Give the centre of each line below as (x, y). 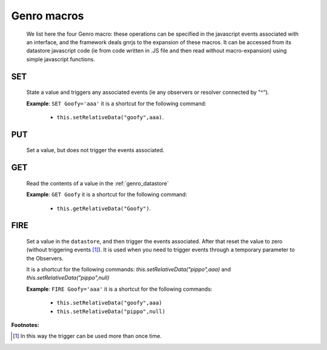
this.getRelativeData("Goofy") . (104, 208)
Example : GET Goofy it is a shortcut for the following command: (107, 194)
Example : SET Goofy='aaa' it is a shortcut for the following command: (116, 104)
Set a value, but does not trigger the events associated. (95, 150)
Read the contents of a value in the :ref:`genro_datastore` (97, 183)
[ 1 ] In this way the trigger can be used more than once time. (87, 336)
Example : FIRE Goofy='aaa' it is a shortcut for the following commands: (119, 289)
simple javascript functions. (61, 59)
